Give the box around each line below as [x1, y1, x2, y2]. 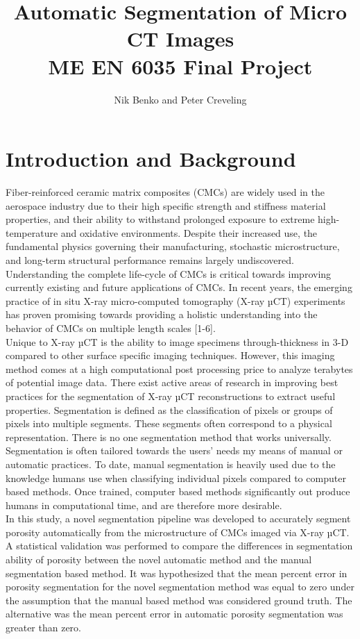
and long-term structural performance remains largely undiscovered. [6, 253, 294, 267]
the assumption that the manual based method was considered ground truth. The [6, 592, 352, 607]
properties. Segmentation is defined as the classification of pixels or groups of [6, 402, 333, 417]
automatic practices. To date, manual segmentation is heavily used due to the [6, 456, 336, 471]
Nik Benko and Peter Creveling [114, 92, 247, 106]
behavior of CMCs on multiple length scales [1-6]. [6, 320, 216, 335]
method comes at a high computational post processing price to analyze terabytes [6, 361, 353, 376]
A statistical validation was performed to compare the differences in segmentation [6, 538, 353, 553]
